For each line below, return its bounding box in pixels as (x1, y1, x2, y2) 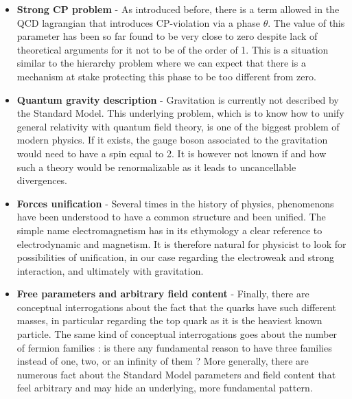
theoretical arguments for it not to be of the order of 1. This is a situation (16, 42, 329, 56)
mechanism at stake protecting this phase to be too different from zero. (16, 69, 316, 83)
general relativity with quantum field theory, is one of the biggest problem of (16, 119, 340, 133)
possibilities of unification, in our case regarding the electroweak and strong (16, 250, 335, 264)
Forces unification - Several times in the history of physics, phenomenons (16, 196, 334, 210)
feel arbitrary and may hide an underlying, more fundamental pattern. (16, 380, 313, 395)
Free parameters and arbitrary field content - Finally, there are (16, 286, 309, 301)
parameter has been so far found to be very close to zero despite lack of (16, 29, 318, 43)
